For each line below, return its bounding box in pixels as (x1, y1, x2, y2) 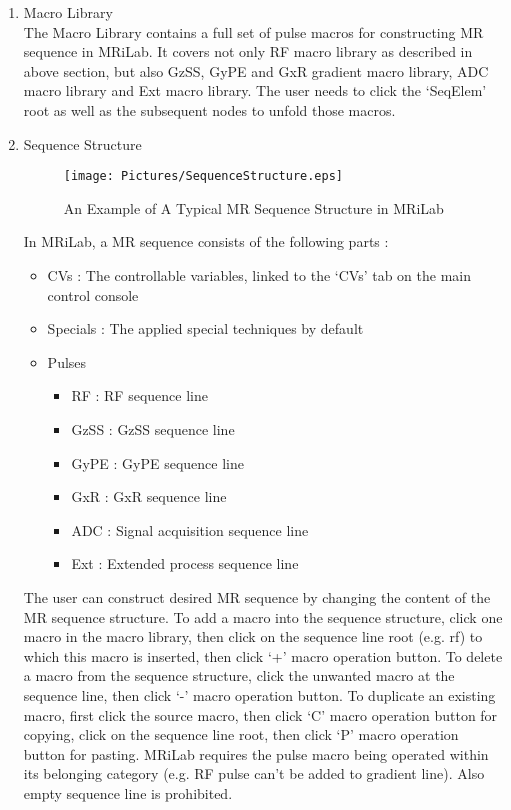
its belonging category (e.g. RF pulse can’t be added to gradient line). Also (23, 763, 485, 784)
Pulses (47, 351, 87, 372)
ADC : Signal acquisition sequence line (71, 519, 309, 540)
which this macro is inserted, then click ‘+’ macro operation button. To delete (23, 645, 503, 666)
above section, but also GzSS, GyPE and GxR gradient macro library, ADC (23, 60, 489, 81)
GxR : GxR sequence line (71, 486, 227, 507)
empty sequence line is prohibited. (23, 782, 233, 803)
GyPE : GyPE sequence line (71, 452, 244, 473)
